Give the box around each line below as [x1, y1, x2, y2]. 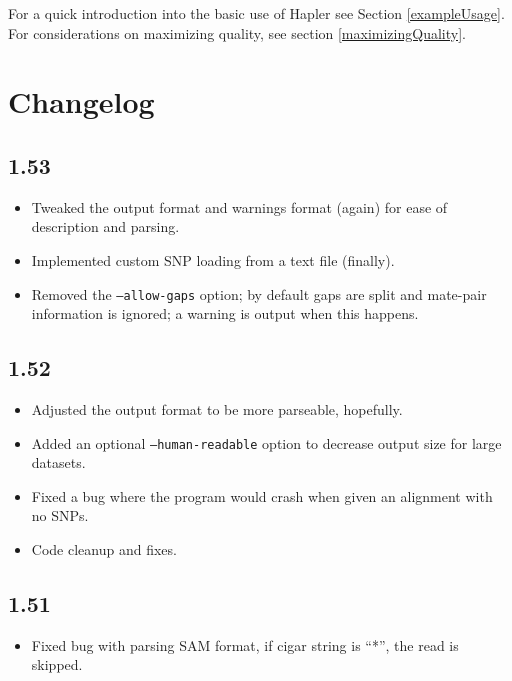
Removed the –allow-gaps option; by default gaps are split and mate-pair [31, 283, 487, 304]
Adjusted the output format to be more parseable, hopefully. [31, 399, 403, 419]
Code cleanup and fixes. [31, 539, 177, 560]
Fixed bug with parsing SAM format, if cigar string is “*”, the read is [31, 634, 459, 655]
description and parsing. [31, 216, 180, 237]
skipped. [31, 654, 83, 675]
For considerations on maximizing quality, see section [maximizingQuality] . [8, 22, 466, 43]
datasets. [31, 452, 86, 473]
